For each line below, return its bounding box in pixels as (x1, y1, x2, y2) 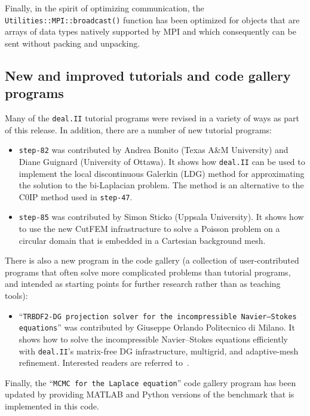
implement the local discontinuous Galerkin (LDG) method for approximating (19, 167, 305, 179)
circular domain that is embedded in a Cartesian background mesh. (19, 234, 266, 246)
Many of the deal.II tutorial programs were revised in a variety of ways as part (5, 112, 299, 124)
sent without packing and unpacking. (5, 36, 140, 49)
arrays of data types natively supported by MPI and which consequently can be (5, 25, 296, 38)
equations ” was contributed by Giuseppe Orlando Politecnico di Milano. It (19, 321, 295, 334)
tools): (5, 289, 28, 302)
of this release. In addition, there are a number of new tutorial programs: (5, 123, 272, 136)
